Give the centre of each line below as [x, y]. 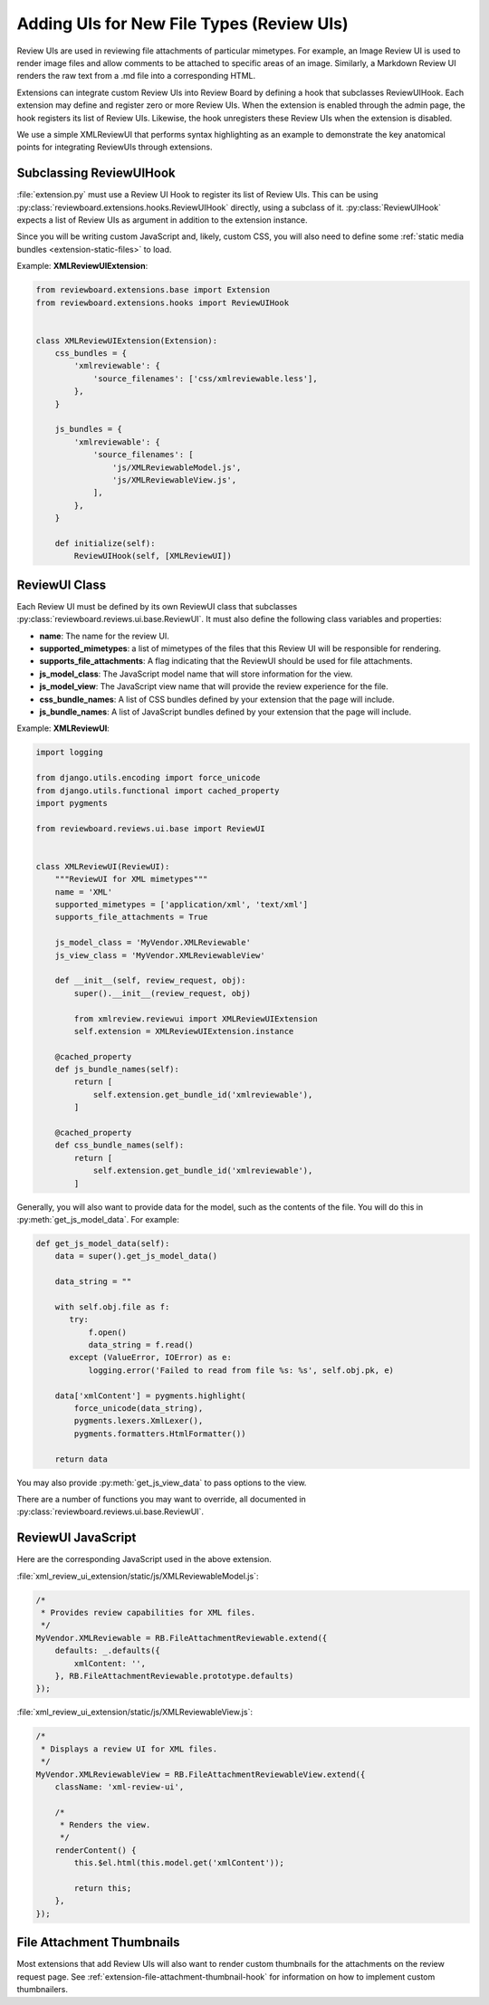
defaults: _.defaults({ [107, 1651]
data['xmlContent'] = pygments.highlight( [150, 1396]
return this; [103, 1889]
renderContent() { [96, 1850]
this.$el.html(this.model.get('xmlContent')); [179, 1863]
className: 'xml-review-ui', [120, 1787]
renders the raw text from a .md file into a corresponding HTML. [136, 76]
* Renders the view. [105, 1825]
